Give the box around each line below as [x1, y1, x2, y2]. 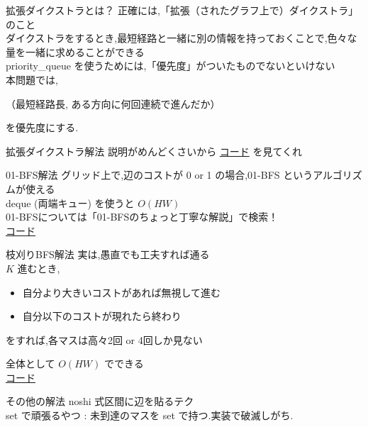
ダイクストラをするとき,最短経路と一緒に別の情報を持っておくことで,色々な [6, 30, 357, 45]
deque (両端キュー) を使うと [6, 195, 135, 210]
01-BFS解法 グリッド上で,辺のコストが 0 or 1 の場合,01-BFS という [6, 167, 313, 182]
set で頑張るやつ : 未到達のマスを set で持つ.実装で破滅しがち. [6, 408, 294, 423]
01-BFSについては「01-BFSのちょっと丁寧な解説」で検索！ [6, 209, 279, 224]
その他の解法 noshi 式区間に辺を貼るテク [6, 394, 194, 409]
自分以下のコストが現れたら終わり [22, 309, 182, 323]
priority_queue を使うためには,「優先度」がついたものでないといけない [6, 58, 335, 73]
